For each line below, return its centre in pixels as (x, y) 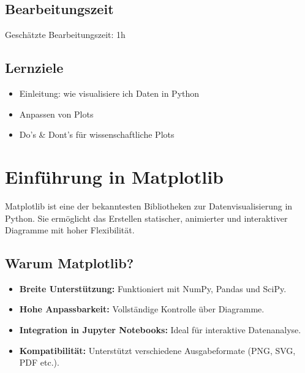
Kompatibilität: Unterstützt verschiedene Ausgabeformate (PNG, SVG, (157, 350)
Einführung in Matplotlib (114, 176)
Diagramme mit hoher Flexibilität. (70, 230)
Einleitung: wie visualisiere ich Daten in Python (109, 93)
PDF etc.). (39, 362)
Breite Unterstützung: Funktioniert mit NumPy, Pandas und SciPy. (153, 288)
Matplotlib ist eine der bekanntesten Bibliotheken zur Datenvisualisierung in (149, 205)
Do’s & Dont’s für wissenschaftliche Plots (97, 134)
